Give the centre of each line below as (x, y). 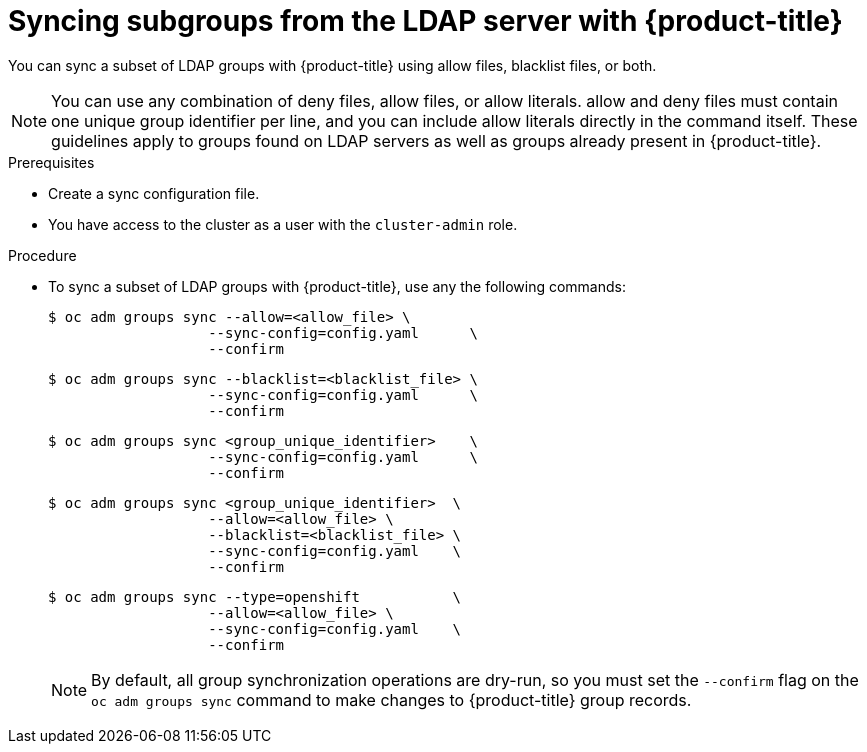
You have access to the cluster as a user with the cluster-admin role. (283, 224)
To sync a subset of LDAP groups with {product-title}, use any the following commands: (337, 286)
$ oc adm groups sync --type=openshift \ (255, 596)
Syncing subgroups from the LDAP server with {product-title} (425, 21)
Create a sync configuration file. (154, 193)
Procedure (42, 255)
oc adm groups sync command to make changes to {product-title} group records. (391, 699)
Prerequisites (51, 162)
